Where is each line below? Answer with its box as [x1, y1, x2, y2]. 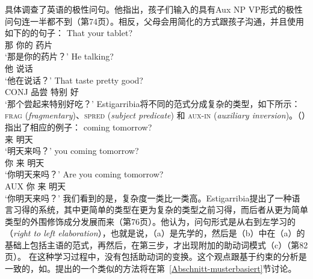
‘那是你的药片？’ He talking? [5, 50, 114, 63]
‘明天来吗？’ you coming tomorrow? [5, 144, 139, 157]
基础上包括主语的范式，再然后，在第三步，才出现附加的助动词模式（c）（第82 [5, 238, 308, 251]
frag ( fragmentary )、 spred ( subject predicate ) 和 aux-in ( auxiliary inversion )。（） [5, 109, 306, 121]
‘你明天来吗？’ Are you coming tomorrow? [5, 168, 164, 180]
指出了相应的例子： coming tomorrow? [5, 120, 152, 133]
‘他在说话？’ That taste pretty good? [5, 73, 143, 86]
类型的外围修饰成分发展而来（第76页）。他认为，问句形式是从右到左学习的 [5, 215, 296, 227]
